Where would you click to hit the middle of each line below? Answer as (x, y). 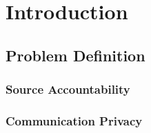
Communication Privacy (74, 120)
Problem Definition (75, 55)
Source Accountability (68, 89)
